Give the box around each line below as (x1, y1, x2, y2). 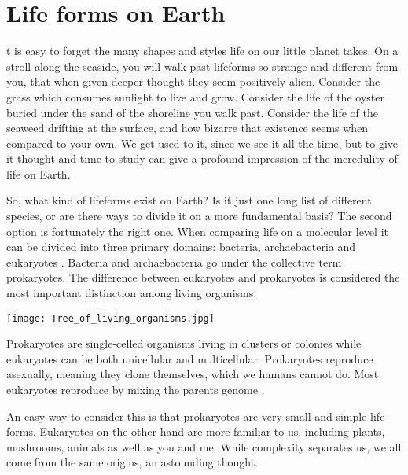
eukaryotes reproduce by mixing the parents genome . (6, 381, 265, 398)
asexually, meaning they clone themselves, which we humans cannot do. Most (6, 366, 379, 382)
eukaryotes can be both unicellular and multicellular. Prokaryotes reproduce (6, 350, 373, 366)
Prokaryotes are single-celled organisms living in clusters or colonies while (6, 335, 362, 352)
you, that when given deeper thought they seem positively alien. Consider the (6, 73, 380, 90)
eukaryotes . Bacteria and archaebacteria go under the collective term (6, 253, 342, 270)
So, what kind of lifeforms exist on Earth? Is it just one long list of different (6, 192, 372, 208)
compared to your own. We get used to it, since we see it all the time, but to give (6, 134, 399, 151)
